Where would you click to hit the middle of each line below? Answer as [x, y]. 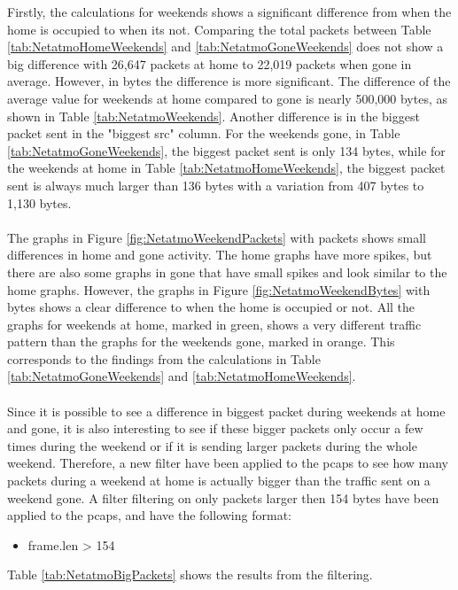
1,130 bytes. [39, 202]
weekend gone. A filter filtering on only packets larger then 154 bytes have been [223, 497]
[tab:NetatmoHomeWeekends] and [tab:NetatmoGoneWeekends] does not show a [225, 47]
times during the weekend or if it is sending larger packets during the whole [212, 445]
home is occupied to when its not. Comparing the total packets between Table [219, 29]
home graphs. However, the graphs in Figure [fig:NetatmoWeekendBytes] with [219, 289]
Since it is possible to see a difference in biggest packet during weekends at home [226, 411]
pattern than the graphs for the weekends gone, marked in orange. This [201, 342]
